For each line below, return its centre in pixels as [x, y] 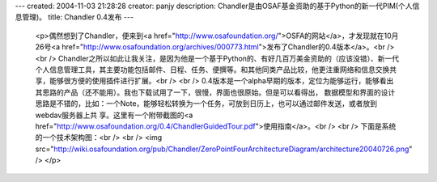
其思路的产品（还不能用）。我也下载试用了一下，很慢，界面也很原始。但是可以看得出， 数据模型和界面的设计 [215, 92]
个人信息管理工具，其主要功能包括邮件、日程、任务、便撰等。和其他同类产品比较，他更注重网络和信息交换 [212, 70]
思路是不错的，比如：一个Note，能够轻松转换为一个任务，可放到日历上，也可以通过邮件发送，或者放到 [206, 104]
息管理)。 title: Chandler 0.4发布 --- [74, 17]
